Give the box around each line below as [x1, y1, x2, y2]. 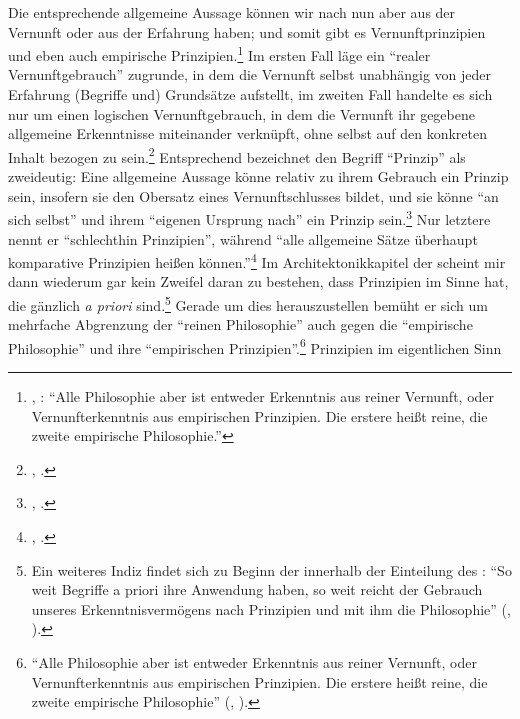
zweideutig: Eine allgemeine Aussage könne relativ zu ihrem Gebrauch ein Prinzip [8, 166, 509, 187]
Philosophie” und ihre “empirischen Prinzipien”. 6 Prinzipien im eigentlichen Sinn [8, 334, 502, 358]
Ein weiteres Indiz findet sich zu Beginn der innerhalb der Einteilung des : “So [31, 559, 512, 580]
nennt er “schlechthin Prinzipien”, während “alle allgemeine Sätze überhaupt [8, 228, 478, 249]
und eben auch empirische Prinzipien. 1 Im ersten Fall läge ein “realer [8, 42, 431, 65]
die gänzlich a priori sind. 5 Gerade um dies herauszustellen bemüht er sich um [8, 291, 488, 315]
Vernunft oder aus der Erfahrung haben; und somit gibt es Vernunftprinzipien [8, 21, 486, 42]
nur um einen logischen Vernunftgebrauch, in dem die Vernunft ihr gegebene [8, 103, 475, 124]
